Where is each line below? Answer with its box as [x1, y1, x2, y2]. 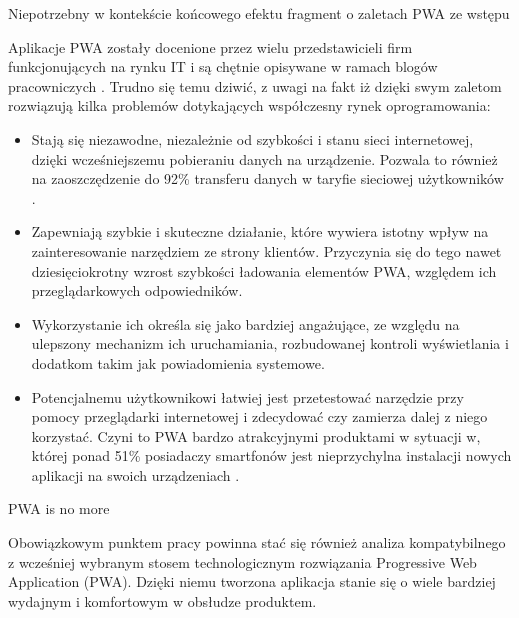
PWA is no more [8, 498, 110, 519]
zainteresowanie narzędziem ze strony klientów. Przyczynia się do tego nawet [31, 240, 502, 261]
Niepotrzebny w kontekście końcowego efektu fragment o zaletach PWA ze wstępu [8, 3, 510, 23]
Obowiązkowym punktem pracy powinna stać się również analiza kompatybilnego [8, 532, 506, 553]
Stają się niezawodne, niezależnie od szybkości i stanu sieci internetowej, [31, 128, 474, 149]
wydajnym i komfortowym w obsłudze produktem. [8, 590, 317, 611]
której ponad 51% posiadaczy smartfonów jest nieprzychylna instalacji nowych [31, 445, 512, 466]
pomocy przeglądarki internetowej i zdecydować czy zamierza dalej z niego [31, 406, 488, 427]
